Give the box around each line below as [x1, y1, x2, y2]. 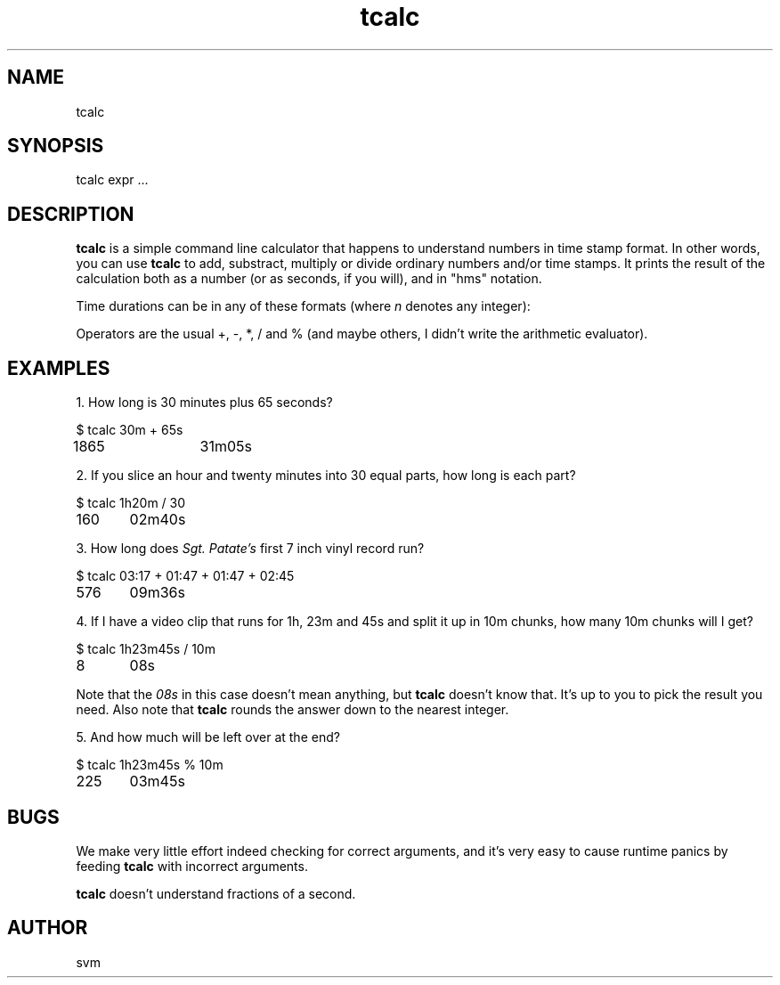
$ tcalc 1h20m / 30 [76, 495, 186, 511]
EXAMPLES [7, 356, 110, 379]
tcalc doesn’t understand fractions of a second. [76, 885, 356, 901]
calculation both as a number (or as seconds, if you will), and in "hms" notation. [76, 271, 542, 287]
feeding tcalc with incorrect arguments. [76, 858, 308, 874]
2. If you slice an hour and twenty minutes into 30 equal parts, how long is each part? [76, 468, 576, 484]
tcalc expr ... [76, 172, 149, 188]
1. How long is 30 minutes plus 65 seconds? [76, 395, 333, 411]
